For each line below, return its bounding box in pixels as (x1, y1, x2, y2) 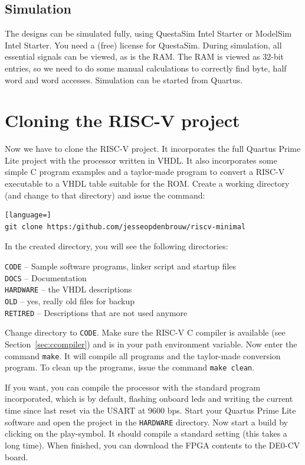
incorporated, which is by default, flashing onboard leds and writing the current (5, 392, 293, 405)
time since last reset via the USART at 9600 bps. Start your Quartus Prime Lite (5, 404, 296, 417)
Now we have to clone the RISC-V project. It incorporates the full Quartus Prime (5, 142, 301, 155)
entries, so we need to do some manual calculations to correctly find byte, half (5, 61, 287, 74)
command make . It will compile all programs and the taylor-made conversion (5, 349, 281, 362)
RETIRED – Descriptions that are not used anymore (5, 306, 188, 318)
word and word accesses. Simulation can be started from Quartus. (5, 73, 243, 86)
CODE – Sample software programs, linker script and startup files (5, 260, 237, 272)
